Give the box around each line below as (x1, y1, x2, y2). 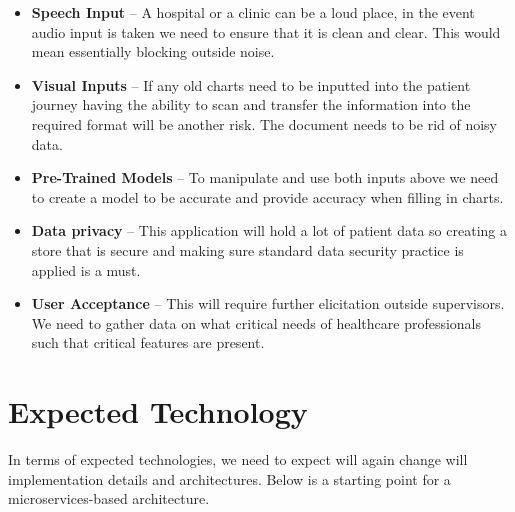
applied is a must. (31, 259, 141, 280)
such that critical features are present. (31, 332, 265, 353)
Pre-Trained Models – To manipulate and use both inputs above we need (31, 167, 499, 188)
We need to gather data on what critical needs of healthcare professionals (31, 312, 482, 333)
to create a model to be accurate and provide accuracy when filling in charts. (31, 186, 504, 207)
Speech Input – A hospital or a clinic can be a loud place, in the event (31, 2, 475, 22)
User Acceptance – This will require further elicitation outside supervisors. (31, 293, 505, 314)
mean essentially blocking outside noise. (31, 41, 275, 62)
